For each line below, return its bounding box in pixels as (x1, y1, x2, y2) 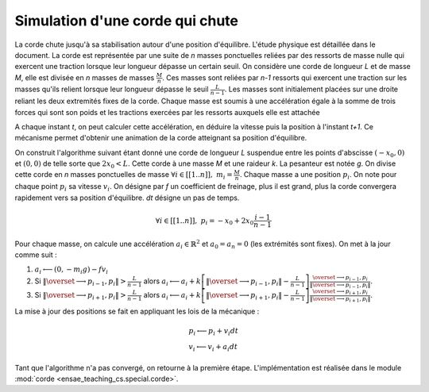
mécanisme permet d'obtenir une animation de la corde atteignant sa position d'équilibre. (14, 133, 307, 143)
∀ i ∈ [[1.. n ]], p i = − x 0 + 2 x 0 (155, 216, 254, 227)
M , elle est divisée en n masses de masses (14, 72, 155, 83)
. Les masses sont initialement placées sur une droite (224, 84, 399, 94)
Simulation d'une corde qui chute (14, 12, 238, 29)
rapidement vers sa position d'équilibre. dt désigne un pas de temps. (14, 193, 240, 202)
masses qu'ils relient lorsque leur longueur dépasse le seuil (14, 84, 209, 94)
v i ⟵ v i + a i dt (187, 342, 238, 353)
